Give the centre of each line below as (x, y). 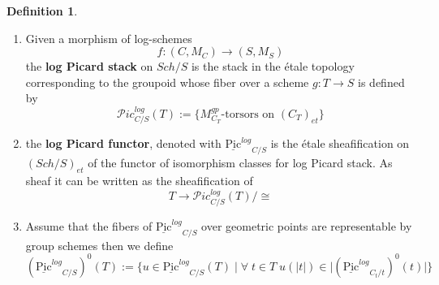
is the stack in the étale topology (273, 66)
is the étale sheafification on (340, 143)
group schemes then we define (99, 245)
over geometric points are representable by (307, 225)
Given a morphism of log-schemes (109, 38)
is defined (381, 82)
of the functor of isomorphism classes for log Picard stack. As (240, 163)
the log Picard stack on (89, 66)
